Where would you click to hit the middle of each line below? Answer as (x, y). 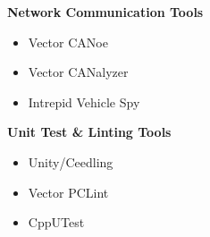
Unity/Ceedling (71, 161)
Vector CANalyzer (78, 72)
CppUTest (56, 222)
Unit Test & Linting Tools (89, 132)
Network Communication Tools (105, 12)
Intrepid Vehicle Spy (84, 102)
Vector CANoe (68, 42)
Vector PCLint (68, 192)
